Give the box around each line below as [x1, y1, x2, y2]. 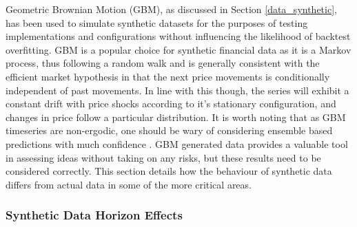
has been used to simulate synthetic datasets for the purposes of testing [6, 15, 308, 30]
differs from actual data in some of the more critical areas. [6, 177, 252, 191]
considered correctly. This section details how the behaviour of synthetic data [6, 164, 332, 178]
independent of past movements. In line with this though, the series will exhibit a [6, 83, 349, 97]
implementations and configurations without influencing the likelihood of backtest [6, 29, 351, 43]
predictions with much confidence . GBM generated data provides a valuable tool [6, 136, 348, 151]
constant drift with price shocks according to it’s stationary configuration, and [6, 96, 336, 111]
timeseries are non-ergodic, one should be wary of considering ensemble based [6, 123, 333, 138]
